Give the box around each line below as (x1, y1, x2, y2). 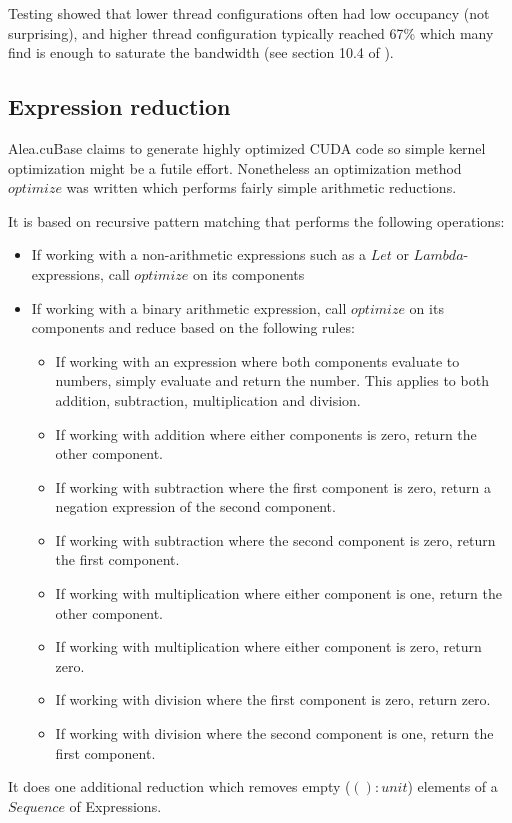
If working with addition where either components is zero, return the (55, 423, 477, 444)
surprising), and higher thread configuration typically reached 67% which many (8, 22, 494, 43)
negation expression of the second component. (55, 496, 336, 517)
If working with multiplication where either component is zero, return (55, 636, 482, 657)
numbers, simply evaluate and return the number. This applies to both (55, 370, 489, 391)
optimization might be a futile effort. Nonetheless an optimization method (8, 157, 462, 178)
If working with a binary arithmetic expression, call (31, 297, 347, 318)
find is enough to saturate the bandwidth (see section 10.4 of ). (8, 42, 394, 63)
